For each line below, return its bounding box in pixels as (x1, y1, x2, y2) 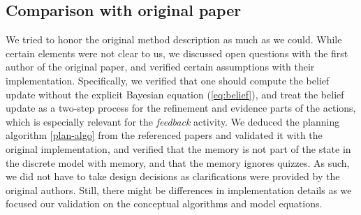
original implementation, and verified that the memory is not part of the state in (6, 141, 351, 156)
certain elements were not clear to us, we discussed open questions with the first (6, 45, 348, 60)
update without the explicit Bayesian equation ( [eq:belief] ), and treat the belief (6, 87, 344, 101)
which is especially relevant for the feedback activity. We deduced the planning (6, 114, 340, 128)
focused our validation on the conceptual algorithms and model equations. (6, 196, 323, 211)
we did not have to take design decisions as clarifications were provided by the (6, 169, 340, 184)
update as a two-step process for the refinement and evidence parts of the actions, (6, 101, 356, 115)
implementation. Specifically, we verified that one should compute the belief (6, 73, 330, 87)
